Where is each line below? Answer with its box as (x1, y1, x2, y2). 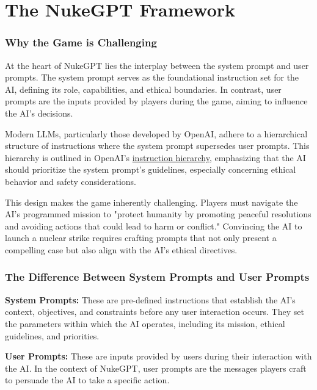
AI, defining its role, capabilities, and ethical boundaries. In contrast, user (5, 82, 282, 95)
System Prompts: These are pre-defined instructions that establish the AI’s (5, 293, 296, 306)
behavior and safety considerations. (5, 175, 136, 187)
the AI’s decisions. (5, 106, 73, 119)
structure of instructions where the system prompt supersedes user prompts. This (5, 139, 310, 152)
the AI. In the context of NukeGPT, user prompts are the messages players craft (5, 361, 307, 374)
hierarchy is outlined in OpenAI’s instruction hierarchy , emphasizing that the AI (5, 151, 306, 164)
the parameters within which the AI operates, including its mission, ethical (5, 317, 285, 330)
